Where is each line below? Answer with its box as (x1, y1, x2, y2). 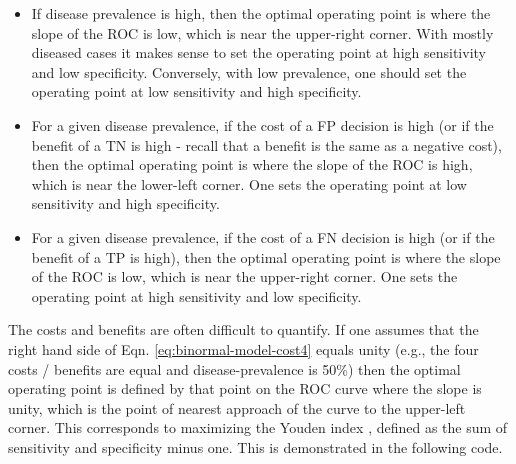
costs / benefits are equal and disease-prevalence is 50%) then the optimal (8, 358, 461, 379)
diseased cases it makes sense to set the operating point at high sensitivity (31, 42, 486, 63)
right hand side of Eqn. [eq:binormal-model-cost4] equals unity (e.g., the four (8, 338, 479, 359)
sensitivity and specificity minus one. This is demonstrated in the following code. (8, 436, 503, 457)
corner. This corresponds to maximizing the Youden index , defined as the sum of (8, 417, 508, 438)
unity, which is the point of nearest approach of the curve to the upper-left (8, 397, 466, 418)
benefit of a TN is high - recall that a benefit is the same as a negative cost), (31, 134, 502, 155)
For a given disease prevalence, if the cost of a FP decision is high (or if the (31, 114, 494, 135)
